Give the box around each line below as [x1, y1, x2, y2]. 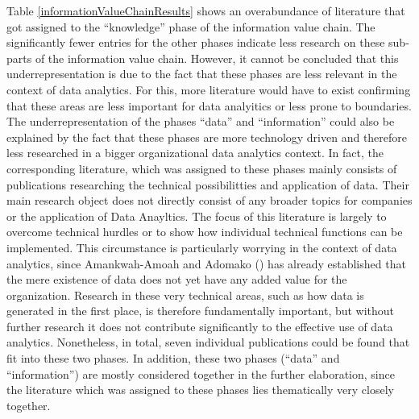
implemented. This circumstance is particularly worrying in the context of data [6, 239, 397, 255]
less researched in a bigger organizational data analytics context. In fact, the [6, 144, 384, 161]
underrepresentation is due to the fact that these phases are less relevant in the [6, 65, 397, 82]
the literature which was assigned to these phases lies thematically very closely [6, 381, 394, 398]
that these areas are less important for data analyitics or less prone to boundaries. [6, 97, 412, 114]
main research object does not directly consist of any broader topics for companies [6, 192, 413, 209]
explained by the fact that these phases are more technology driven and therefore [6, 128, 408, 145]
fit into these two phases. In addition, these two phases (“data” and [6, 350, 340, 367]
